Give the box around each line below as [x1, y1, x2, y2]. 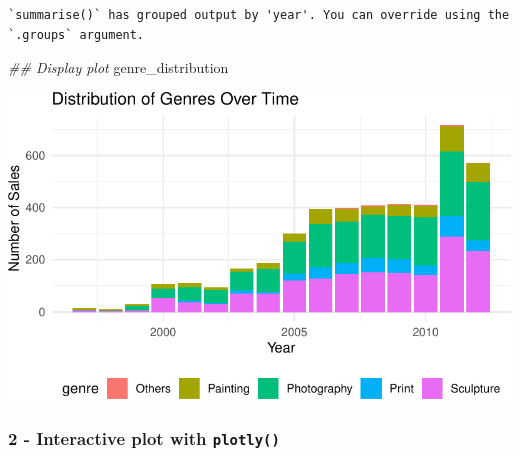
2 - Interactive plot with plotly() [8, 426, 280, 451]
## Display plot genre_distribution [8, 57, 229, 78]
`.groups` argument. [8, 27, 145, 42]
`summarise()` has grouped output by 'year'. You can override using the [8, 8, 510, 22]
